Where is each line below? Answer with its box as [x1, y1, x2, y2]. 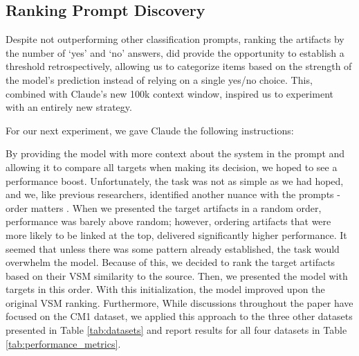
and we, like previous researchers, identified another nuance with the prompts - [6, 187, 340, 202]
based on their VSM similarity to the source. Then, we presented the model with [6, 268, 348, 283]
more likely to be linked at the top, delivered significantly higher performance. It [6, 227, 347, 242]
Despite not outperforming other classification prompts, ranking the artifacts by [6, 32, 344, 46]
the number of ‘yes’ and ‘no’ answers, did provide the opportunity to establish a [6, 45, 344, 60]
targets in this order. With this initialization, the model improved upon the [6, 282, 325, 296]
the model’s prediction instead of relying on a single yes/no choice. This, [6, 72, 313, 87]
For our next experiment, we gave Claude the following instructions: [6, 123, 294, 137]
